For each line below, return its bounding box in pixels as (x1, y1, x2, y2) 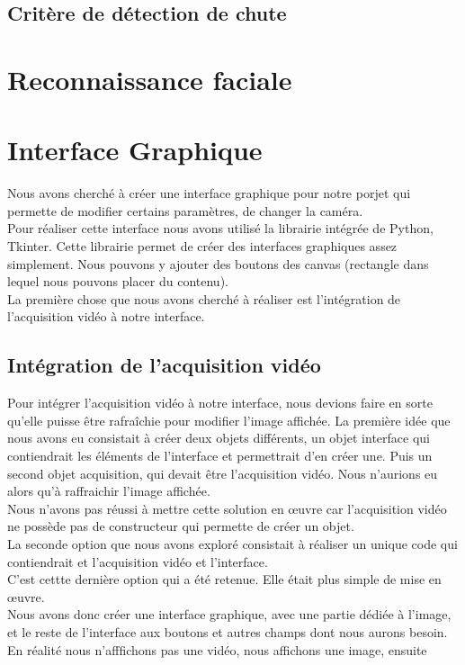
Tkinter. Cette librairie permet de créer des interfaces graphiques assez (7, 237, 398, 256)
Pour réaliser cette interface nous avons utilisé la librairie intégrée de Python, (7, 219, 434, 238)
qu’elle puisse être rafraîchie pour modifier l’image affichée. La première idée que (7, 410, 451, 429)
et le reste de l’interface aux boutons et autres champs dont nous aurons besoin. (7, 622, 448, 641)
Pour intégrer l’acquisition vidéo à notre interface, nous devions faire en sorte (7, 393, 433, 412)
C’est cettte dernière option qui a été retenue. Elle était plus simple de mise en (7, 570, 442, 589)
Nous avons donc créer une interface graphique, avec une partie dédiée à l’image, (7, 605, 452, 624)
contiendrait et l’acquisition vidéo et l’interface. (7, 552, 268, 571)
